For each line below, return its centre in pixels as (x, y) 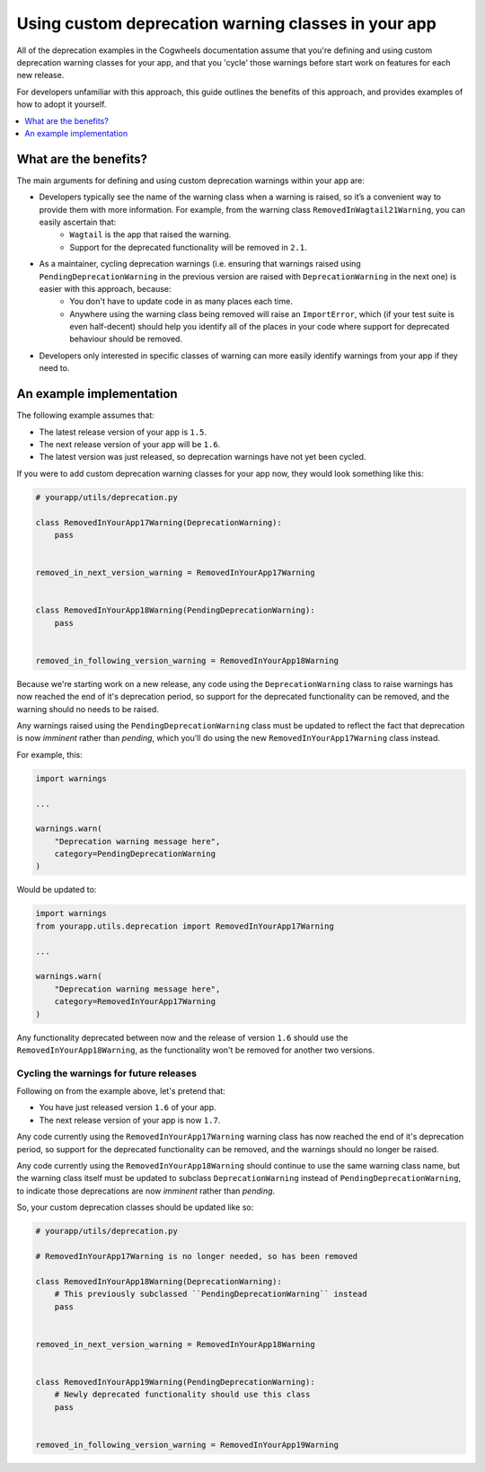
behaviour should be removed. (126, 339)
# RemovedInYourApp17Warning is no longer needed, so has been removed (197, 1256)
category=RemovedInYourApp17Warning (135, 1002)
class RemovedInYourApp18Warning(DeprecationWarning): (159, 1281)
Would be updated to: (57, 890)
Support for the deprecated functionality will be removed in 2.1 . (188, 247)
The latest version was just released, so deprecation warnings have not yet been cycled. (203, 457)
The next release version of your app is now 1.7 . (130, 1120)
